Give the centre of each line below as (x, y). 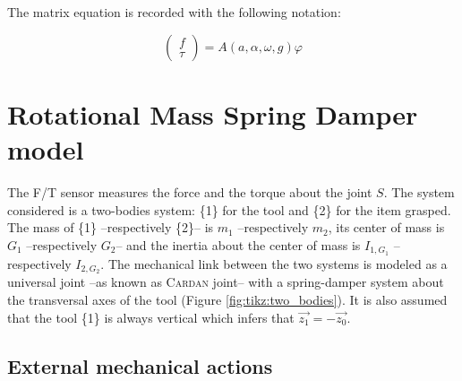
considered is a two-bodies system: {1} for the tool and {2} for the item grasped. (229, 209)
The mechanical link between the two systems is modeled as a (278, 263)
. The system (419, 191)
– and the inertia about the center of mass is (238, 244)
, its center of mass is (386, 227)
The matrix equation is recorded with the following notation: (174, 12)
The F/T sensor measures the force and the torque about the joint (190, 191)
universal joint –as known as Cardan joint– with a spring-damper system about (226, 282)
